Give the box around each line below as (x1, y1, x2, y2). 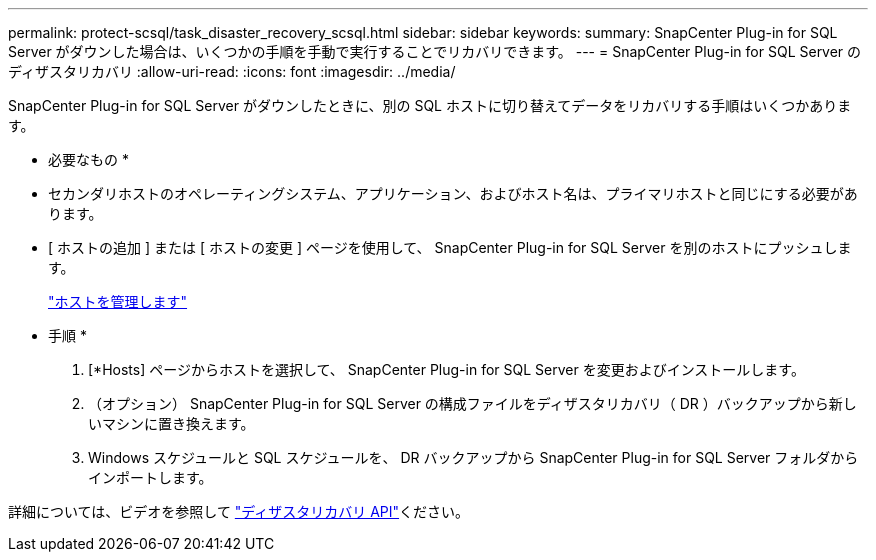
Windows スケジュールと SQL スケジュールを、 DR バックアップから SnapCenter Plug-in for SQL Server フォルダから (88, 449, 859, 466)
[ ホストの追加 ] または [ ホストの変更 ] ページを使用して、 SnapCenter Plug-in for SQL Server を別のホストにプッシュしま (48, 239, 852, 256)
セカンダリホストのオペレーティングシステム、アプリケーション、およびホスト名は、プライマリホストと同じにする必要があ (48, 185, 858, 202)
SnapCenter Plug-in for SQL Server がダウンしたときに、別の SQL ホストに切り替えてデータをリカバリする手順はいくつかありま (8, 97, 852, 114)
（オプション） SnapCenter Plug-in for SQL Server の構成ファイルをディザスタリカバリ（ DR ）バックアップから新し (88, 395, 857, 412)
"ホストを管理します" (48, 293, 188, 310)
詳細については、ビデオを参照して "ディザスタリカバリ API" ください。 (8, 503, 470, 520)
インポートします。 (88, 469, 213, 486)
